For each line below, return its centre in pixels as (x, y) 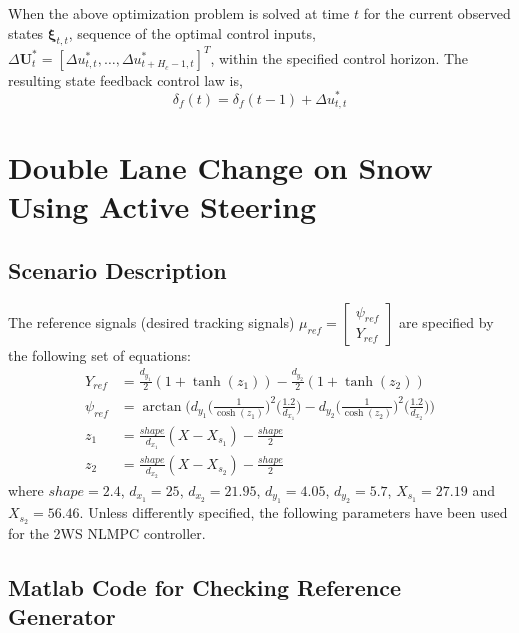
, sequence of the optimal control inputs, (192, 32)
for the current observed (437, 13)
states (26, 32)
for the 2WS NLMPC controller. (107, 533)
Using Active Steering (162, 206)
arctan (162, 406)
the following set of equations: (99, 354)
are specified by (446, 321)
